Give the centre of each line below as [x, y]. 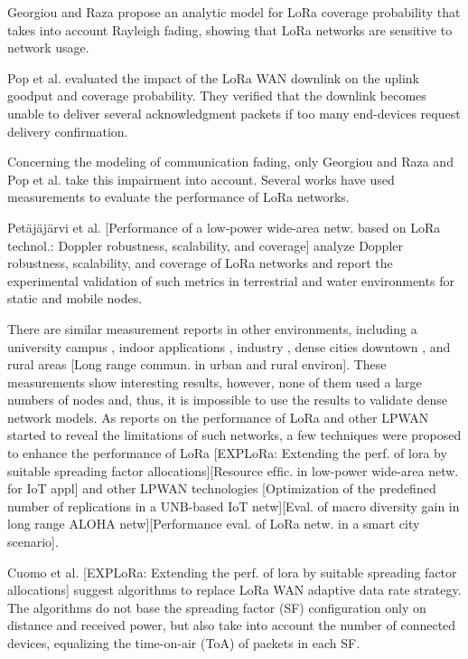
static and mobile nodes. [75, 298]
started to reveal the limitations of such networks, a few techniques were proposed [234, 435]
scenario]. [33, 542]
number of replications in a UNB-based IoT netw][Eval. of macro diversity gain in [234, 506]
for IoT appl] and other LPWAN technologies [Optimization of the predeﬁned [222, 488]
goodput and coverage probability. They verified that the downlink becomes [217, 96]
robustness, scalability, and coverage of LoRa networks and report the [200, 263]
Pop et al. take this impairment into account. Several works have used [201, 179]
